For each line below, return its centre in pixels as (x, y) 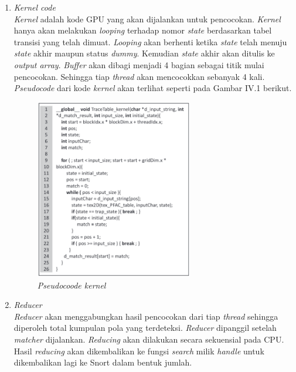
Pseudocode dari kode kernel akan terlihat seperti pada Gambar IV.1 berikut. (153, 88)
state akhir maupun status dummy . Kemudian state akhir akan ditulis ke (144, 53)
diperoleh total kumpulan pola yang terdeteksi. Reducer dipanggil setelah (145, 328)
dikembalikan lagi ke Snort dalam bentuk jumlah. (103, 362)
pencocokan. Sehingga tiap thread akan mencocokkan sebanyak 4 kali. (139, 76)
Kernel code (35, 7)
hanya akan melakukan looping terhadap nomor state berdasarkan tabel (143, 30)
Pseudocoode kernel (72, 285)
